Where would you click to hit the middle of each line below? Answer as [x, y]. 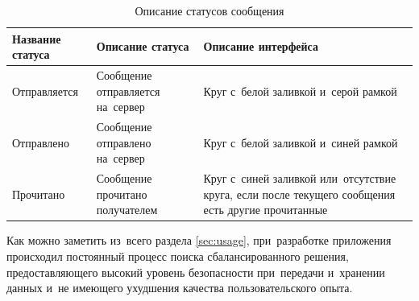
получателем [127, 210]
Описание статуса [143, 46]
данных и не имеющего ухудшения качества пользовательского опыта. [180, 288]
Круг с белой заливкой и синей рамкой [301, 142]
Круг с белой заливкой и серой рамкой [300, 91]
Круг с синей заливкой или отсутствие [300, 178]
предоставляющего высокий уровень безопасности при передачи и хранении [196, 272]
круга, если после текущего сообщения [299, 194]
